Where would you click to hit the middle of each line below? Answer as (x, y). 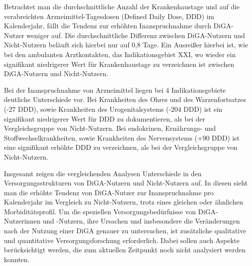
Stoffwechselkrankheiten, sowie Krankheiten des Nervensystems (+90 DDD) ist (122, 137)
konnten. (17, 259)
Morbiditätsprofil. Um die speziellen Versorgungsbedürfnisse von (100, 211)
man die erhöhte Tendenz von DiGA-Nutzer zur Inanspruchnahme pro (109, 192)
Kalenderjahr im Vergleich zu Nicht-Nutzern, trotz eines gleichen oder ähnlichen (124, 202)
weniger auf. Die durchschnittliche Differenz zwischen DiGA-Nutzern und (136, 35)
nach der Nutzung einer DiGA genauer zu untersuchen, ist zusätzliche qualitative (125, 231)
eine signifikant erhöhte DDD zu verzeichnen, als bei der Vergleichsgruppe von (121, 147)
